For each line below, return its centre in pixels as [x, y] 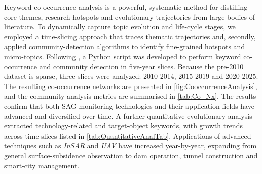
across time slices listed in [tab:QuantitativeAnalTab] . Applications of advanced [128, 135]
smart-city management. [42, 165]
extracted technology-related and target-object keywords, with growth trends [123, 126]
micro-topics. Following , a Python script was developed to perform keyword [123, 56]
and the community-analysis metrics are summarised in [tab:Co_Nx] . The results [130, 96]
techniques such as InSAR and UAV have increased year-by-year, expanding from [130, 145]
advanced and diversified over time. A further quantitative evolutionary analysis [128, 116]
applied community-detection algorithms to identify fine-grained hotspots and [125, 46]
